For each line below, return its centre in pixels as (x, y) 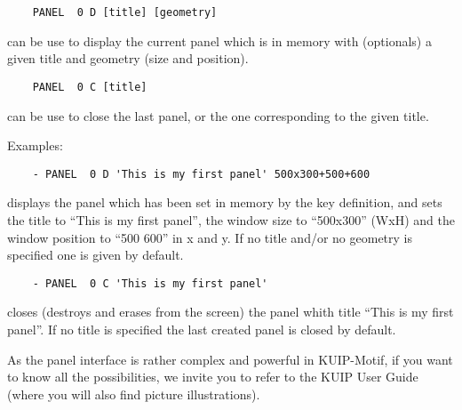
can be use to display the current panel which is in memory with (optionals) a (219, 40)
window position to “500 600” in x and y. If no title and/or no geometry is (210, 237)
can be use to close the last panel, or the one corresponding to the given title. (218, 115)
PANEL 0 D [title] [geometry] (125, 12)
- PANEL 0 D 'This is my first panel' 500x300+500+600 (201, 174)
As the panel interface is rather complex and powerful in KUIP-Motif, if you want (230, 359)
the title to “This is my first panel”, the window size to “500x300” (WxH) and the (231, 219)
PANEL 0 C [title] (90, 87)
